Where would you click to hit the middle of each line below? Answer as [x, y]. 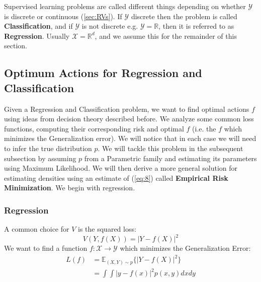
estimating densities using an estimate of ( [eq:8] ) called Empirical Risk [116, 178]
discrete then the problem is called [184, 16]
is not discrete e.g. [110, 26]
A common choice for [37, 229]
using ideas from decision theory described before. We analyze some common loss [129, 119]
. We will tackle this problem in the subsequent [170, 148]
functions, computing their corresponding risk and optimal [94, 128]
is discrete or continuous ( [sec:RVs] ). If [63, 16]
